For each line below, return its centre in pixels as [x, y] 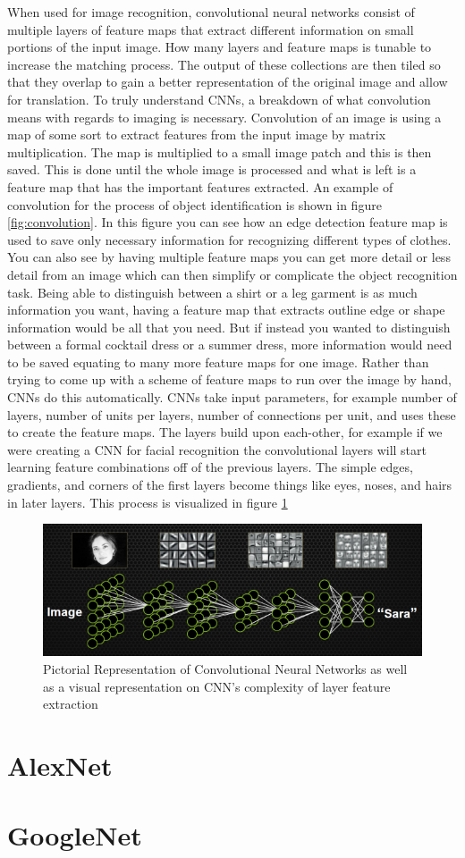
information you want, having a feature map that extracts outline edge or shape [226, 310]
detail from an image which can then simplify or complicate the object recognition [232, 274]
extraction [71, 704]
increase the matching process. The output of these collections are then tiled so [224, 64]
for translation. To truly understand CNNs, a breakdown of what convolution [219, 99]
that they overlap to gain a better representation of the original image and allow [228, 82]
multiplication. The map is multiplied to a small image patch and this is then [220, 151]
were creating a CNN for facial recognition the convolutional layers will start [217, 449]
